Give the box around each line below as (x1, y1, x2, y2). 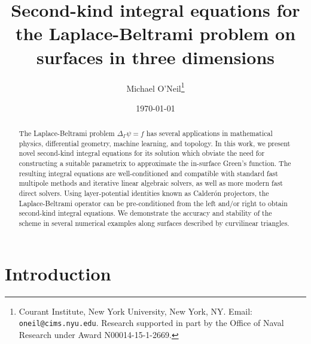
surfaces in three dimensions (36, 44, 275, 69)
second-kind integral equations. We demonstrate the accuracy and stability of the (19, 208, 272, 218)
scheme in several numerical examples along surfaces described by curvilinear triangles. (19, 218, 289, 228)
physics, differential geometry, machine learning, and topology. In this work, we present (19, 138, 291, 148)
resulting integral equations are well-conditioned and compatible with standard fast (19, 168, 278, 178)
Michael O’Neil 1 (126, 80, 185, 94)
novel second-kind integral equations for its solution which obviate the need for (19, 148, 265, 158)
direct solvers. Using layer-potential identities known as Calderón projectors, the (19, 188, 269, 198)
